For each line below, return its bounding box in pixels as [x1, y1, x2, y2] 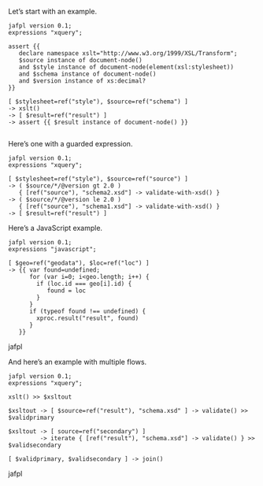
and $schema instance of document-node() [18, 70, 157, 78]
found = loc [46, 287, 87, 295]
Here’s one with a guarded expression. [8, 139, 133, 148]
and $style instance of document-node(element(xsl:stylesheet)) [18, 63, 235, 71]
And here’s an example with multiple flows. [8, 358, 147, 366]
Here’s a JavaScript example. [8, 224, 103, 232]
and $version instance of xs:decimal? [18, 77, 146, 85]
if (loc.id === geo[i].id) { [36, 280, 132, 288]
